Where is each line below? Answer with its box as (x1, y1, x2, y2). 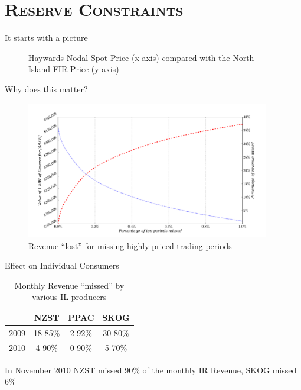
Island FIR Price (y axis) (28, 63, 119, 75)
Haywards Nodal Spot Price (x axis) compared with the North (28, 51, 254, 63)
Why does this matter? (5, 82, 88, 95)
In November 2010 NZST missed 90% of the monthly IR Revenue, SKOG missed (5, 363, 297, 376)
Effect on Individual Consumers (5, 259, 119, 272)
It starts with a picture (5, 31, 88, 44)
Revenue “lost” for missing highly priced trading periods (28, 239, 232, 252)
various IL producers (32, 291, 107, 303)
